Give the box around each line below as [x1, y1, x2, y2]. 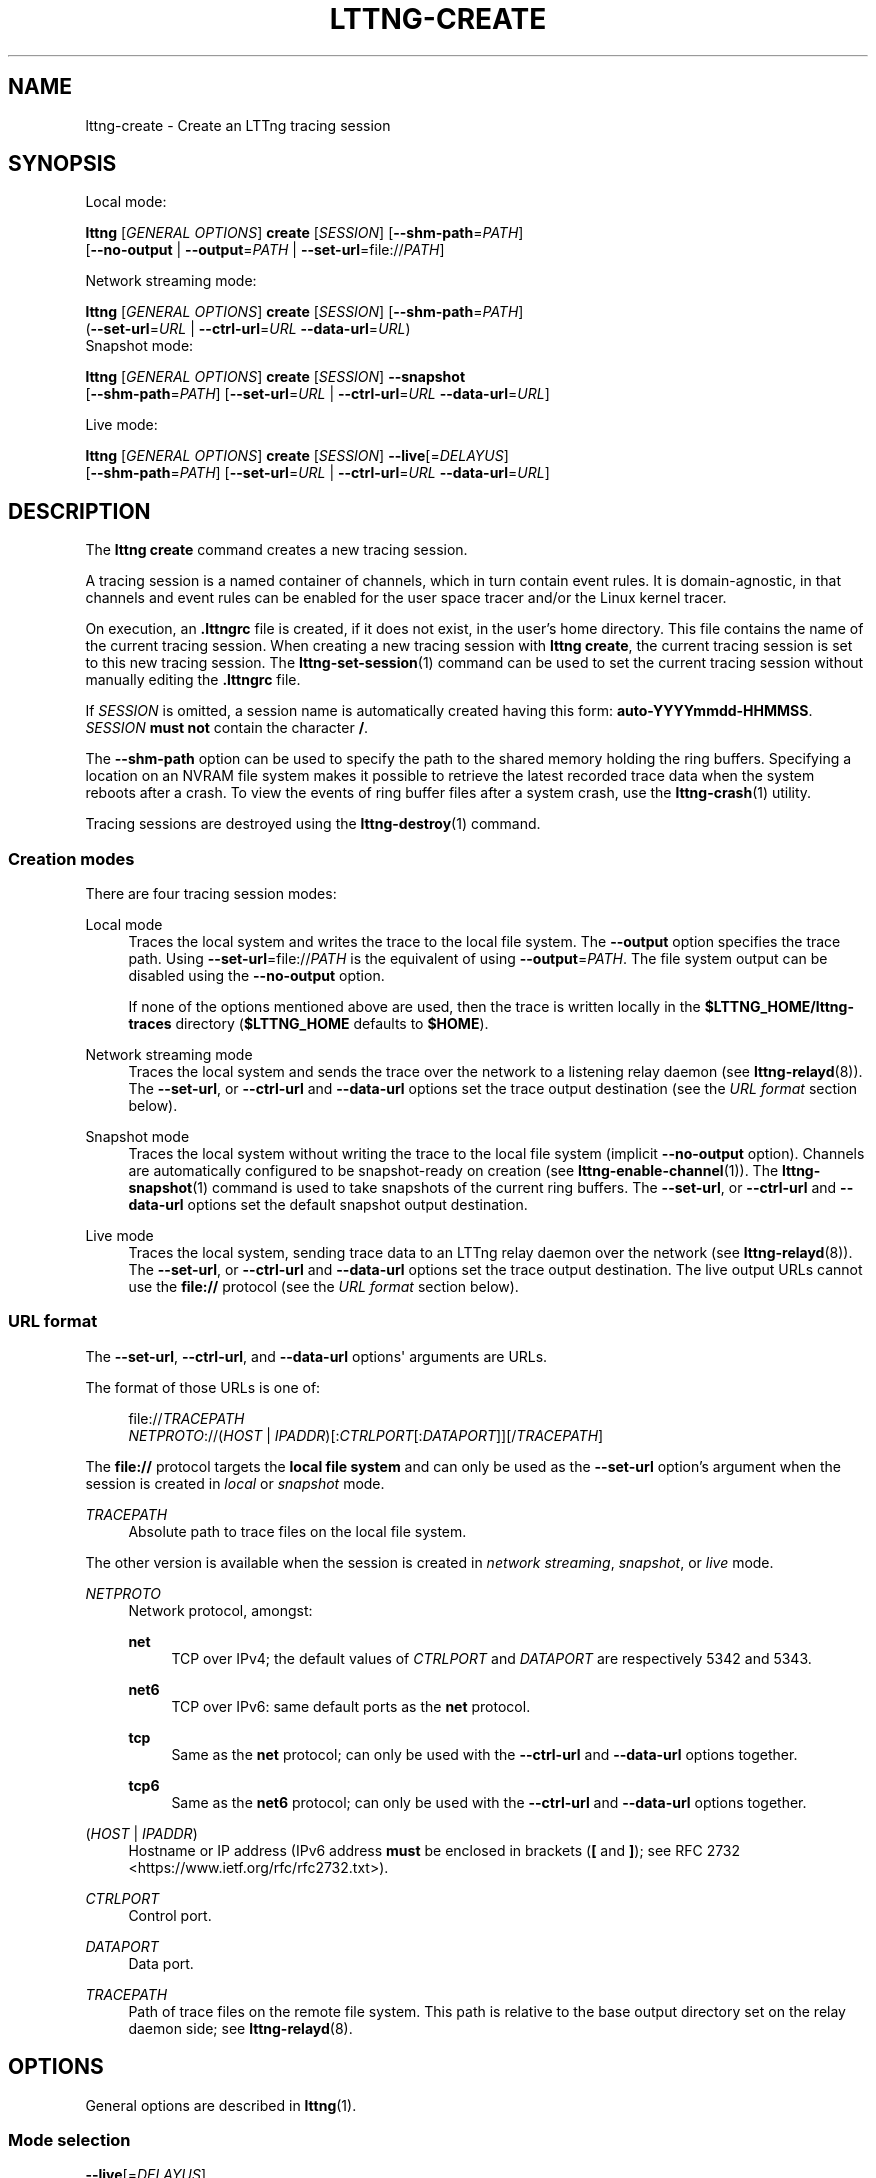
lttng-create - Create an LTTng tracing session [85, 116, 391, 134]
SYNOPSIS [8, 151, 117, 177]
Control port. [128, 1906, 212, 1924]
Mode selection [8, 2130, 131, 2150]
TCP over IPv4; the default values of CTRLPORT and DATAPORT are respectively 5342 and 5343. [171, 1649, 812, 1667]
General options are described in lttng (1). [85, 2096, 357, 2114]
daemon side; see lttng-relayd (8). [128, 2019, 353, 2037]
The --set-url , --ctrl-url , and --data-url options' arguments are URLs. [85, 1347, 548, 1365]
